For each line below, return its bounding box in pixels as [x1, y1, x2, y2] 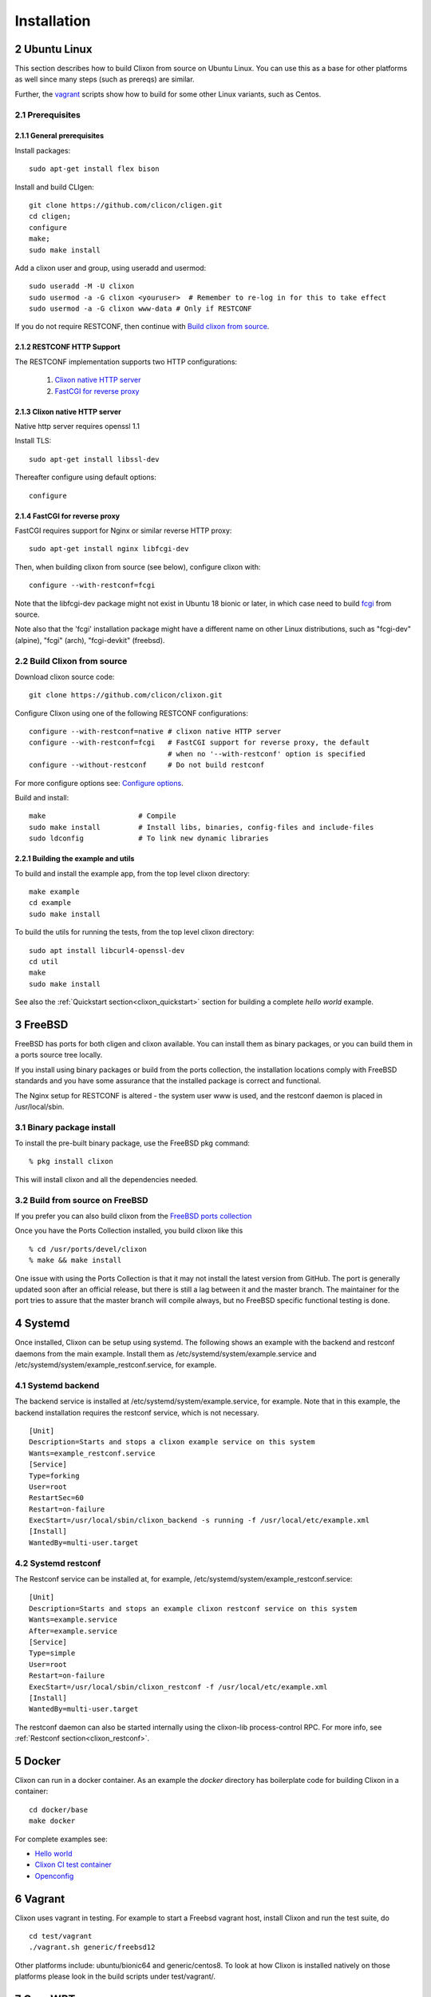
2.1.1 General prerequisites [14, 131, 105, 141]
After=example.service [29, 1626, 118, 1635]
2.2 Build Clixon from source [14, 655, 128, 666]
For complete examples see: [14, 1834, 108, 1844]
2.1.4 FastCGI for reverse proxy [14, 511, 120, 521]
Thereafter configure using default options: [14, 472, 157, 482]
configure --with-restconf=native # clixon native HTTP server [29, 727, 282, 736]
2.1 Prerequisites [14, 109, 81, 120]
